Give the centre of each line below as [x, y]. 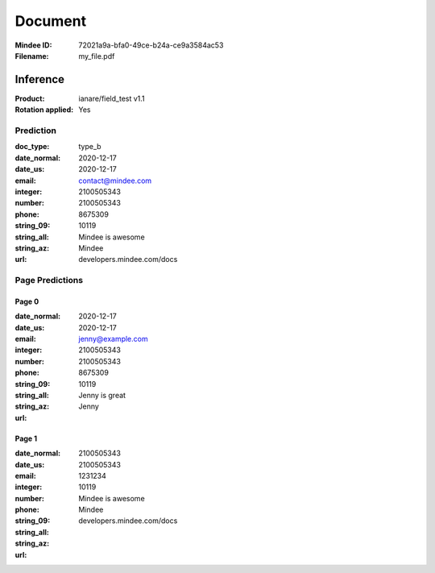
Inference [39, 79]
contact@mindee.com [115, 181]
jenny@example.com [113, 339]
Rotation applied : [44, 110]
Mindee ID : [33, 45]
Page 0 [27, 301]
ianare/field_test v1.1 [112, 98]
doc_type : [32, 147]
